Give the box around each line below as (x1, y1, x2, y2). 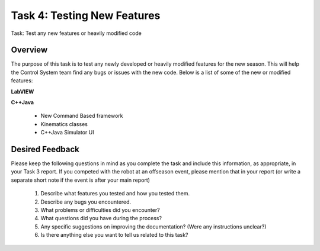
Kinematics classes (40, 120, 88, 127)
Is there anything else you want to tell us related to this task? (40, 231, 189, 239)
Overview (11, 45, 48, 55)
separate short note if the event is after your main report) (11, 176, 151, 184)
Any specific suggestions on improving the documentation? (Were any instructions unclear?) (40, 223, 267, 230)
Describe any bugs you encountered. (40, 198, 132, 205)
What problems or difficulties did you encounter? (40, 207, 160, 214)
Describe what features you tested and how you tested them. (40, 190, 190, 197)
